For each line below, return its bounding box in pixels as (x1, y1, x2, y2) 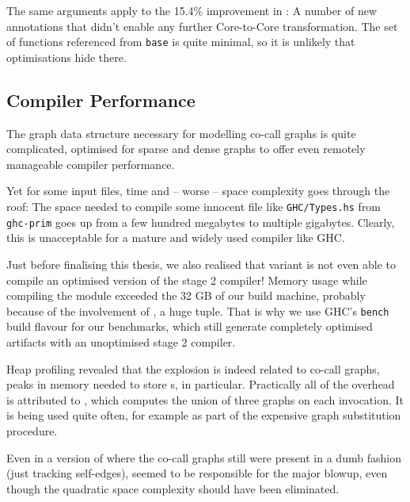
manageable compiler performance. (6, 155, 175, 172)
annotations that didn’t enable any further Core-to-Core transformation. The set (6, 17, 398, 34)
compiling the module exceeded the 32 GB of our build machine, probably (6, 287, 366, 304)
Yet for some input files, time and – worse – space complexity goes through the (6, 182, 390, 199)
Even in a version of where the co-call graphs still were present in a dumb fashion (6, 449, 401, 466)
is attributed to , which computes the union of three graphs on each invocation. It (6, 391, 404, 408)
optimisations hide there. (6, 48, 127, 65)
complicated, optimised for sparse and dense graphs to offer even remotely (6, 140, 366, 157)
